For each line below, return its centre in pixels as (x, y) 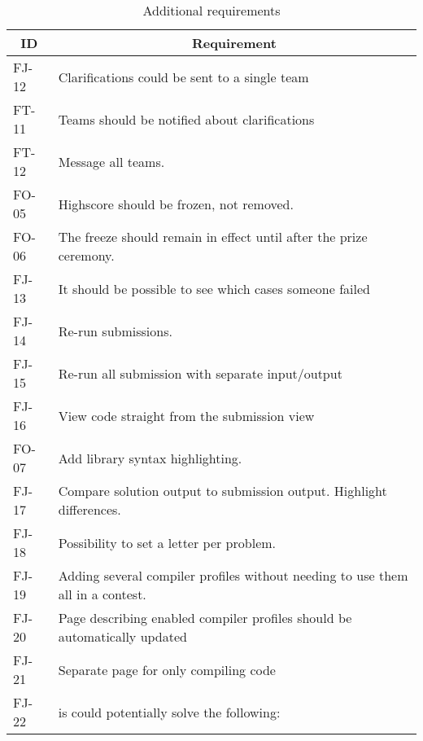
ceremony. (86, 255)
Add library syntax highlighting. (150, 458)
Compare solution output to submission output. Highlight (222, 491)
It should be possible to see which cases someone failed (214, 288)
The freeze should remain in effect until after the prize (213, 237)
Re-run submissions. (115, 331)
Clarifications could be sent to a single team (183, 77)
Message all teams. (111, 161)
